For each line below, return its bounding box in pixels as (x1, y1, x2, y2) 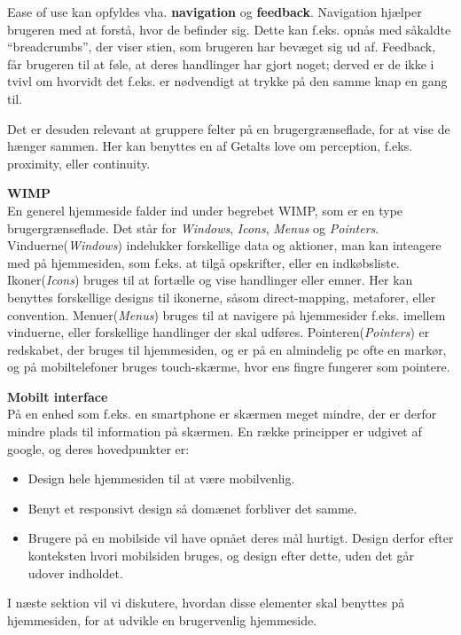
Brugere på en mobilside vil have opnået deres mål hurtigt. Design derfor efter (27, 529, 454, 547)
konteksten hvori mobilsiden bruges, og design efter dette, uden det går (27, 546, 415, 565)
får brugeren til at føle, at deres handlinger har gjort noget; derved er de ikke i (7, 54, 434, 73)
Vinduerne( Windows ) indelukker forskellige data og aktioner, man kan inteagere (7, 236, 441, 255)
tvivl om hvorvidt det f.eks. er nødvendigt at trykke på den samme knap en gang (7, 72, 448, 90)
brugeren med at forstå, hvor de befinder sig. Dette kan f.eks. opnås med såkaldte (7, 20, 451, 38)
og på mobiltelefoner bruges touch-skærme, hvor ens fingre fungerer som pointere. (7, 357, 450, 376)
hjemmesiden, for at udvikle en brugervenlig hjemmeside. (7, 610, 317, 629)
